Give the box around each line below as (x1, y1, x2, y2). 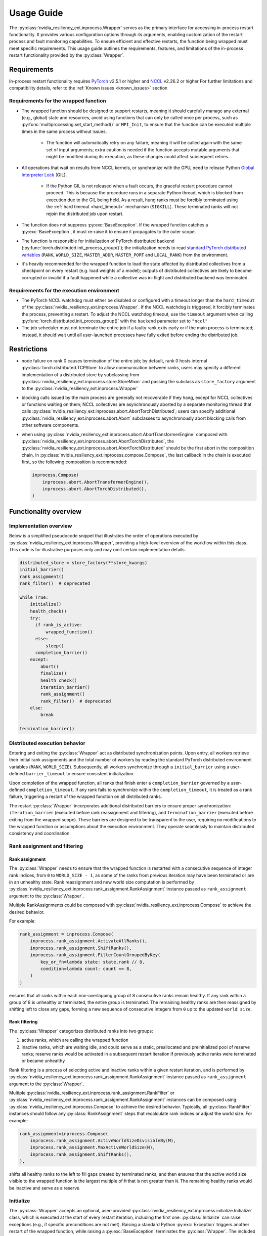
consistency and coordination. (9, 831, 71, 837)
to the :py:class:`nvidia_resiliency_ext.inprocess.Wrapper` (21, 386, 138, 392)
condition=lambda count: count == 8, (40, 966, 132, 971)
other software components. (21, 422, 80, 428)
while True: (19, 594, 49, 600)
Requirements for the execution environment (9, 287, 120, 294)
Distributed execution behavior (9, 740, 86, 747)
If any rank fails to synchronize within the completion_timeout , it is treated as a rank (75, 787, 252, 793)
